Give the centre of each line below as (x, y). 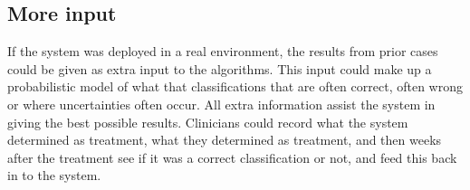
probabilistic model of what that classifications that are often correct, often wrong (235, 86)
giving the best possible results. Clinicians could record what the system (208, 122)
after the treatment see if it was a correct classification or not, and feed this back (232, 157)
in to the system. (54, 175)
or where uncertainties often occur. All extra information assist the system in (221, 104)
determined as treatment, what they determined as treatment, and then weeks (225, 140)
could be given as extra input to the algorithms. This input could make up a (220, 68)
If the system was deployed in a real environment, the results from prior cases (223, 51)
